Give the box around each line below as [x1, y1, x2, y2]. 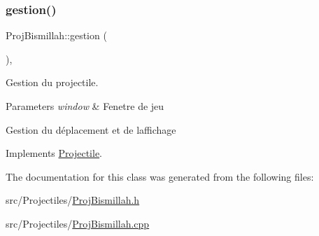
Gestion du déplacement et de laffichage [6, 122, 176, 137]
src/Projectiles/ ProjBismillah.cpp [6, 216, 150, 230]
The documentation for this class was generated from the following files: [6, 169, 314, 183]
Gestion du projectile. [6, 75, 99, 90]
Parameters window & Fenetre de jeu [6, 99, 164, 113]
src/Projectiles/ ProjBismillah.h [6, 193, 140, 207]
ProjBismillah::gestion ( [6, 28, 107, 43]
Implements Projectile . [6, 146, 102, 160]
